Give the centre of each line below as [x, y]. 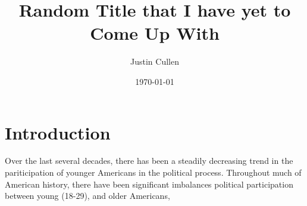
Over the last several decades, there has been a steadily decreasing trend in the [149, 161]
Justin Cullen [155, 61]
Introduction [58, 132]
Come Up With [155, 33]
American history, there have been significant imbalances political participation [149, 184]
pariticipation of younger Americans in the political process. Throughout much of [153, 172]
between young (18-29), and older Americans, [87, 196]
